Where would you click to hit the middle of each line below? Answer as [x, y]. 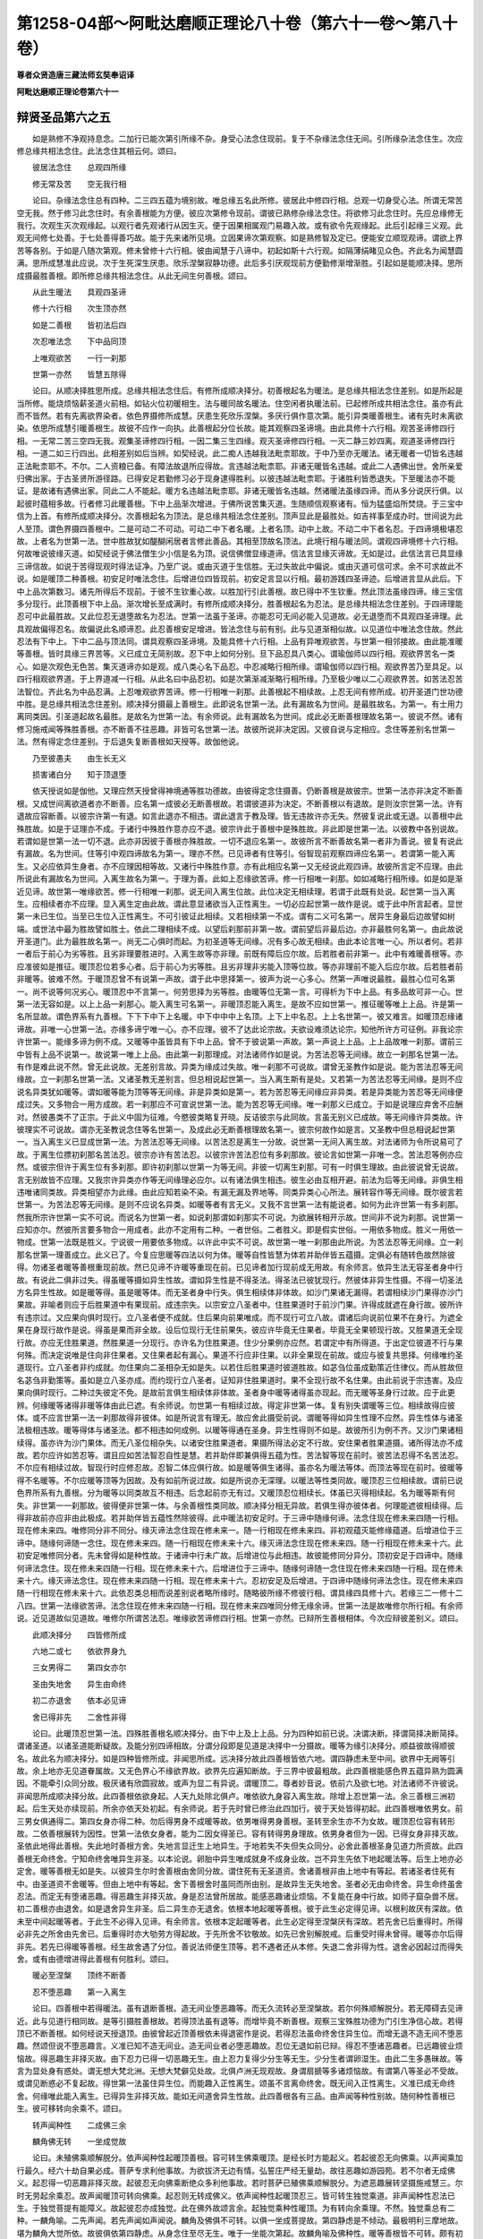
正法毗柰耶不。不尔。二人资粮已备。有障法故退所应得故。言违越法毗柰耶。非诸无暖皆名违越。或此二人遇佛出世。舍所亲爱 [240, 466]
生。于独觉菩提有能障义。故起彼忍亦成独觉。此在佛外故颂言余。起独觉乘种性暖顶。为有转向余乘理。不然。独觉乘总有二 [236, 2208]
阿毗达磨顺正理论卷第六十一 [68, 91]
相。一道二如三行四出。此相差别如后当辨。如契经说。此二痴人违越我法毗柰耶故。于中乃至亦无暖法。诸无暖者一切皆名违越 [240, 453]
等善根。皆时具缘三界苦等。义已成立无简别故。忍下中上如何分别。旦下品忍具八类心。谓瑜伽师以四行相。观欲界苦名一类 [236, 654]
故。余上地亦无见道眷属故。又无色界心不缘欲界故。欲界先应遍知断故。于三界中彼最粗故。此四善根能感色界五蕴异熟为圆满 [240, 1771]
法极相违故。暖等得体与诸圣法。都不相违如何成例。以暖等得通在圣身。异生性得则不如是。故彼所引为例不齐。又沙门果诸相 [240, 1430]
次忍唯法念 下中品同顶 [79, 341]
